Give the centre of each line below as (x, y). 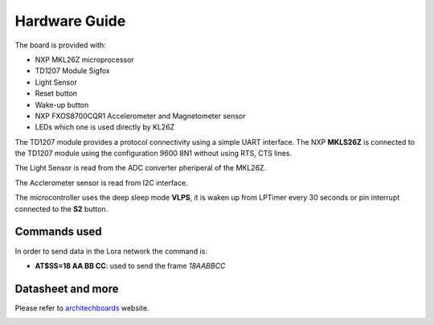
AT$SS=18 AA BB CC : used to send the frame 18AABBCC (130, 265)
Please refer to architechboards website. (82, 308)
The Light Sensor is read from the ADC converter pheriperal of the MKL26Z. (141, 168)
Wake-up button (62, 105)
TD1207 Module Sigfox (72, 71)
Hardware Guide (70, 21)
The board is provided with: (60, 45)
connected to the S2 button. (61, 208)
